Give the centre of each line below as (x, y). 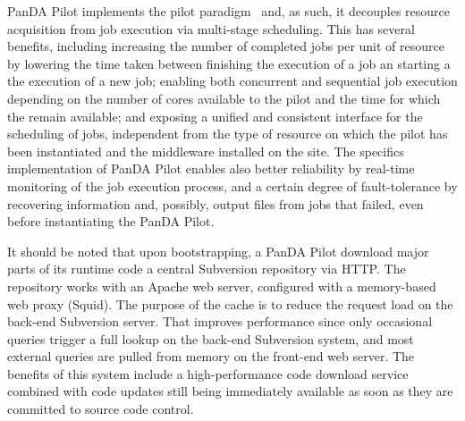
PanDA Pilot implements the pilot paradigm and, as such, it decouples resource (228, 11)
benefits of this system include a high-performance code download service (208, 373)
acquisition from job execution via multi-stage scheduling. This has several (211, 28)
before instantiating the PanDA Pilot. (111, 221)
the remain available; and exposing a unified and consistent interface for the (215, 116)
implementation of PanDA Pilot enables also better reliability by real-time (211, 168)
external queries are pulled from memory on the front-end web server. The (211, 356)
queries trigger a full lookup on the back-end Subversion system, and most (211, 338)
